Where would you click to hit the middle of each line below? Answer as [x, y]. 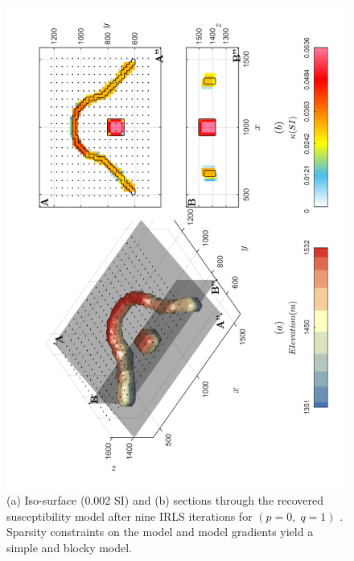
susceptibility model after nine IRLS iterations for [130, 516]
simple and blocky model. [70, 548]
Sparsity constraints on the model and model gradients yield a [160, 532]
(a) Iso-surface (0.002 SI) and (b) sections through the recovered [165, 500]
